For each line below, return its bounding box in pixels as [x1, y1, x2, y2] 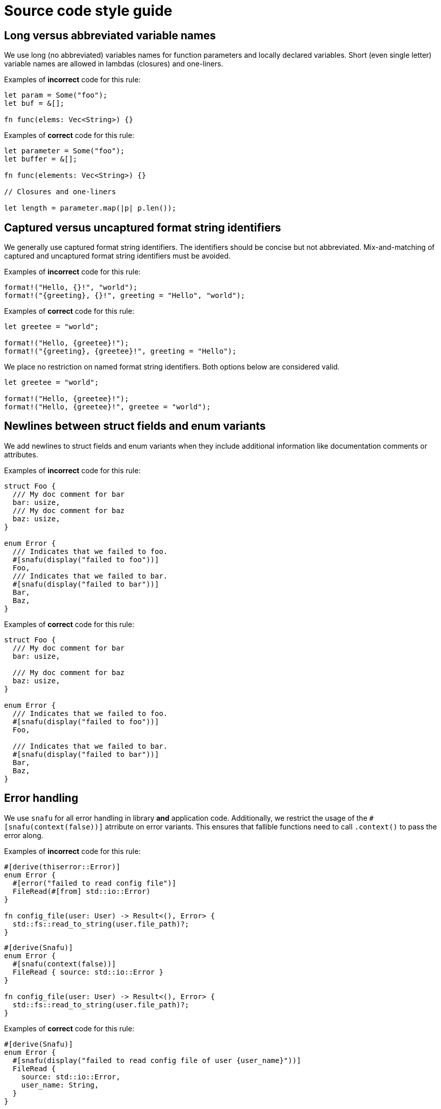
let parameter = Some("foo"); [4, 147, 125, 155]
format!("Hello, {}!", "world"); [4, 283, 138, 292]
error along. [4, 830, 43, 840]
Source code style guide [4, 2, 173, 19]
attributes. [4, 450, 38, 459]
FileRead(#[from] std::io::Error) [12, 887, 151, 895]
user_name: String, [21, 1080, 99, 1089]
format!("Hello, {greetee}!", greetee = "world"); [4, 403, 211, 411]
